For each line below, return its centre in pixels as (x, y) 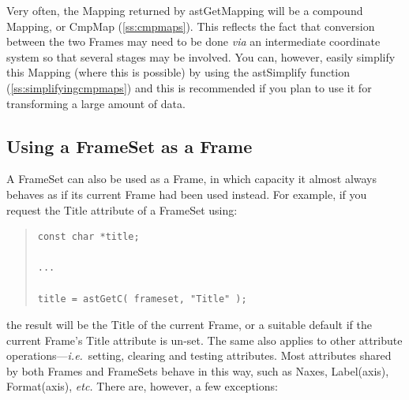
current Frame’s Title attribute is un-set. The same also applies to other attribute (204, 340)
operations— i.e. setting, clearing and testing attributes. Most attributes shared (199, 355)
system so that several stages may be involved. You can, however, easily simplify (201, 56)
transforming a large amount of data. (96, 103)
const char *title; (88, 237)
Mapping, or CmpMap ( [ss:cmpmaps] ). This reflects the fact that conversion (191, 26)
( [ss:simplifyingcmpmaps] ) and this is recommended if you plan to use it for (189, 87)
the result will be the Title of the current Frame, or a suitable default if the (189, 325)
